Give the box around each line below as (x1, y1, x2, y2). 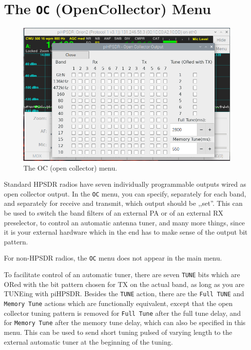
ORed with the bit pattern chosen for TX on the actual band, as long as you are (4, 279, 245, 289)
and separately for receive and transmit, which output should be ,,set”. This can (4, 198, 243, 208)
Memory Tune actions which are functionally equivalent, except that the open (4, 298, 233, 308)
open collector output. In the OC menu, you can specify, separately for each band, (4, 188, 246, 198)
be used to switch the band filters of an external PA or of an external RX (4, 208, 223, 218)
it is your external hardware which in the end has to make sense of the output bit (4, 227, 248, 237)
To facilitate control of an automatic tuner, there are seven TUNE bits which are (4, 269, 240, 280)
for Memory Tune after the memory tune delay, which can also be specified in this (4, 317, 246, 328)
